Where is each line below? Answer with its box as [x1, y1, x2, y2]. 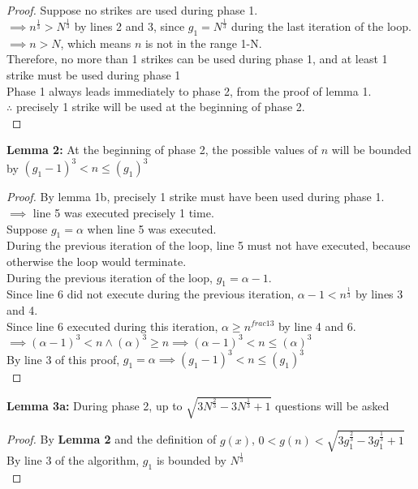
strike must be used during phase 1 [6, 66, 181, 83]
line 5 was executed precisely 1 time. [32, 204, 214, 221]
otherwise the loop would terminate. [6, 252, 187, 269]
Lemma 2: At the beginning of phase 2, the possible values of [6, 141, 317, 158]
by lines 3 [355, 285, 403, 302]
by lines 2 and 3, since [74, 17, 185, 34]
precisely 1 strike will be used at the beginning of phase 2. [15, 98, 305, 115]
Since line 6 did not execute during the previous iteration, [6, 285, 295, 302]
